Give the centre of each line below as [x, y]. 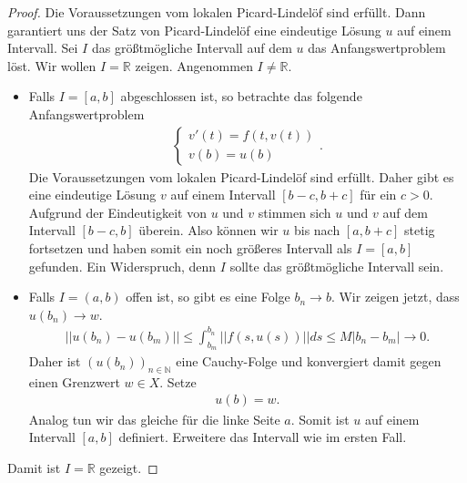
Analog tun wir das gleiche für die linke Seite [154, 419]
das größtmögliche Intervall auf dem [192, 48]
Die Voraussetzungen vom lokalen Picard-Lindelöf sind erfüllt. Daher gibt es [241, 176]
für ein [378, 195]
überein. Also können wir [208, 230]
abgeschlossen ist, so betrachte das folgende [241, 96]
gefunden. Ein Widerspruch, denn [122, 266]
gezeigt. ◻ [129, 467]
